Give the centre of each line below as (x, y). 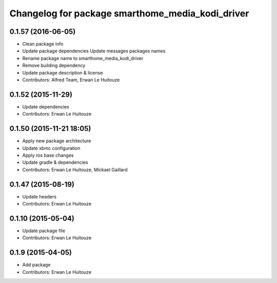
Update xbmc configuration (51, 148)
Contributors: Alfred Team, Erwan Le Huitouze (71, 80)
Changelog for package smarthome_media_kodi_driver (129, 13)
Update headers (39, 196)
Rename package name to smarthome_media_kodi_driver (83, 58)
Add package (36, 265)
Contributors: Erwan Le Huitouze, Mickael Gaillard (75, 169)
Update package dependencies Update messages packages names (94, 51)
